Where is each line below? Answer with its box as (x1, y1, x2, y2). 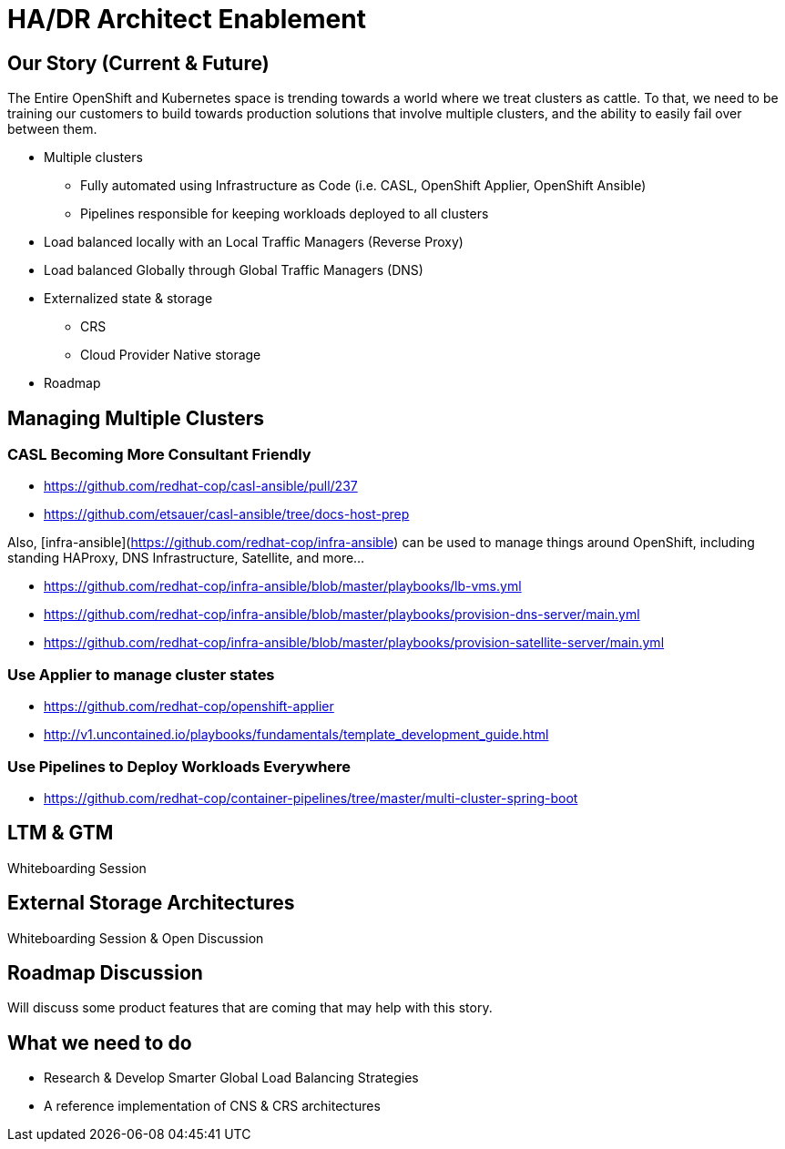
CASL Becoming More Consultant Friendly (7, 445, 311, 464)
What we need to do (7, 1031, 192, 1054)
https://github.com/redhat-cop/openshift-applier (44, 698, 334, 715)
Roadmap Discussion (7, 961, 203, 984)
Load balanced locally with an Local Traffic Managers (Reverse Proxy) (44, 234, 464, 250)
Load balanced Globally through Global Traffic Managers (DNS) (44, 262, 423, 279)
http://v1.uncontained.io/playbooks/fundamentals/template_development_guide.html (44, 727, 549, 743)
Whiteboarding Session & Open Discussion (7, 930, 264, 946)
